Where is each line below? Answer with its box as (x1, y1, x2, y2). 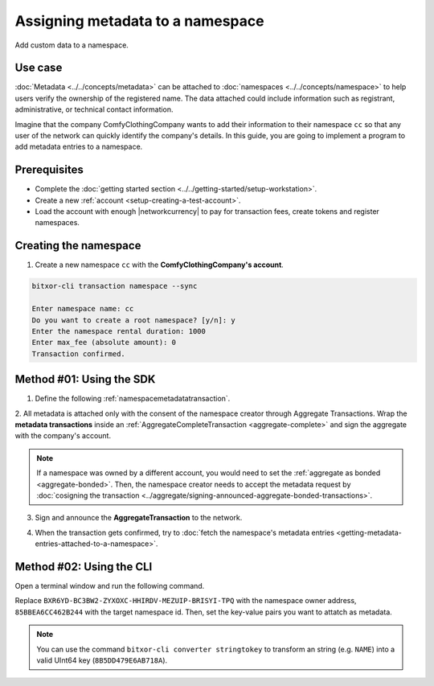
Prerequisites (14, 163, 84, 177)
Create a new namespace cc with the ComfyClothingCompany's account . (35, 260, 285, 269)
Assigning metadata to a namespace (14, 12, 264, 30)
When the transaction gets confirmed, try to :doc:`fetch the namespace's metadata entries (35, 528, 335, 537)
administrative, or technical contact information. (14, 105, 174, 114)
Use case (14, 61, 63, 75)
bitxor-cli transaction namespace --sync (31, 281, 198, 291)
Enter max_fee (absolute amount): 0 (31, 338, 177, 347)
